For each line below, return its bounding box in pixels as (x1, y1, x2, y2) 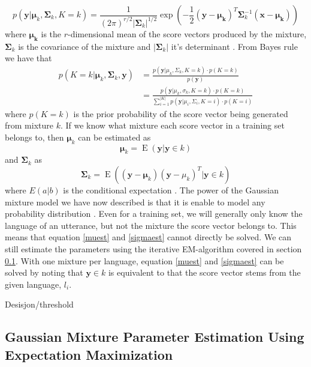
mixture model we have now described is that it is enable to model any (5, 195, 265, 208)
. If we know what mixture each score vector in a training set (60, 119, 285, 132)
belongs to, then (5, 130, 64, 143)
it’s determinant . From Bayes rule (171, 40, 298, 52)
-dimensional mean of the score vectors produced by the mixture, (68, 27, 307, 40)
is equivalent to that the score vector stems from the (108, 266, 301, 279)
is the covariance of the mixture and (18, 40, 151, 52)
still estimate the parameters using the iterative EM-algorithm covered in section (5, 242, 302, 255)
